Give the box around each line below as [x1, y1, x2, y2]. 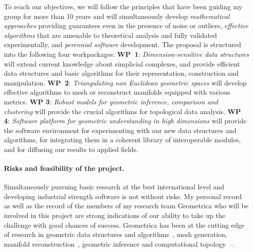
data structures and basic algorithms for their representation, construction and [4, 68, 239, 78]
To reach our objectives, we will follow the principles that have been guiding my [4, 1, 242, 11]
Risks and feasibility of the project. [4, 163, 125, 173]
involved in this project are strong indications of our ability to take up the [4, 210, 225, 220]
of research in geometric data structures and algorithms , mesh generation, [4, 229, 227, 239]
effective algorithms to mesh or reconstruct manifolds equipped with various [4, 87, 231, 97]
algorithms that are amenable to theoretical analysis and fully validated [4, 30, 217, 40]
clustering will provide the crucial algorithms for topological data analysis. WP [4, 106, 241, 116]
